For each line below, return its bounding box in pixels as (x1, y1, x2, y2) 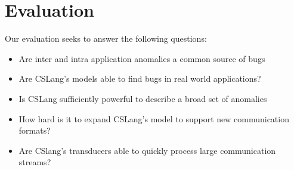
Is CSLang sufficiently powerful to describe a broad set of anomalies (18, 92, 267, 104)
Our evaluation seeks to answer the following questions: (5, 32, 207, 45)
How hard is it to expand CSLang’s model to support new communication (18, 112, 289, 125)
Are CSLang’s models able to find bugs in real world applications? (18, 72, 261, 85)
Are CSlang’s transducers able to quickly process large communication (18, 144, 276, 156)
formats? (18, 124, 51, 137)
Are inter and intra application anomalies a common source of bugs (18, 52, 265, 64)
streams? (18, 156, 51, 168)
